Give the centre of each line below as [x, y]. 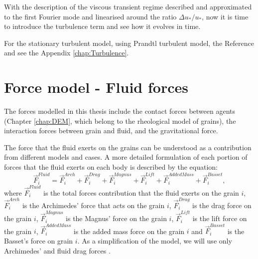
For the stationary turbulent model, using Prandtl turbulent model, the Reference [129, 43]
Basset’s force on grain [39, 241]
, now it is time [225, 16]
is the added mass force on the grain [129, 231]
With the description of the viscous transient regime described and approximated [128, 6]
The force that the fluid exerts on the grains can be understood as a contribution [128, 147]
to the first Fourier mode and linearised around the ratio [90, 16]
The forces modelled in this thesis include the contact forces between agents [120, 111]
